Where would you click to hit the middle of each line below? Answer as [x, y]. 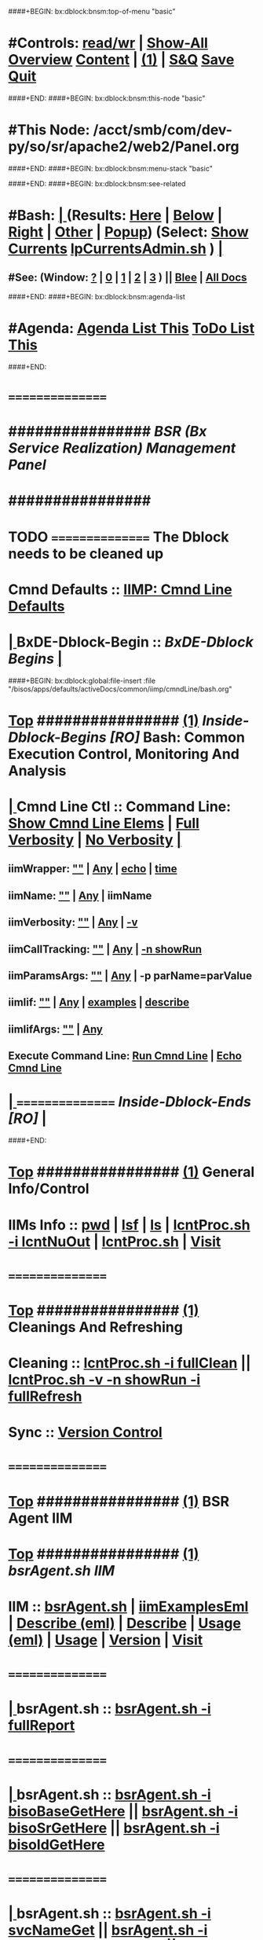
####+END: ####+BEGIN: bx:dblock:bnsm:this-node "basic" [107, 98]
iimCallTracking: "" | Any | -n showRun [105, 949]
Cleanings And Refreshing [95, 1327]
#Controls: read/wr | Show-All [108, 43]
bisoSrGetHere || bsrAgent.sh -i [114, 1828]
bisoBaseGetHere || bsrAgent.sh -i [123, 1811]
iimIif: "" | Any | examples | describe [99, 1002]
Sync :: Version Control [85, 1432]
